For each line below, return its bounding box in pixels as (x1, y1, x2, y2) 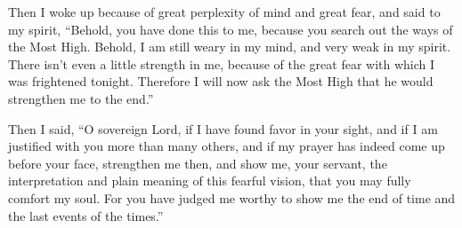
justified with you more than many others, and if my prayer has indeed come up (8, 137, 445, 155)
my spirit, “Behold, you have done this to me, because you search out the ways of (8, 20, 453, 38)
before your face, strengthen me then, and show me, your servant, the (8, 153, 387, 172)
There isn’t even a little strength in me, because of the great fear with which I (8, 54, 435, 73)
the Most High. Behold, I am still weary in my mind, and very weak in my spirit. (8, 37, 451, 56)
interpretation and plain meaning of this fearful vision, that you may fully (8, 171, 411, 190)
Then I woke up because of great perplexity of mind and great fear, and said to (8, 3, 441, 20)
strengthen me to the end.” (8, 89, 154, 107)
